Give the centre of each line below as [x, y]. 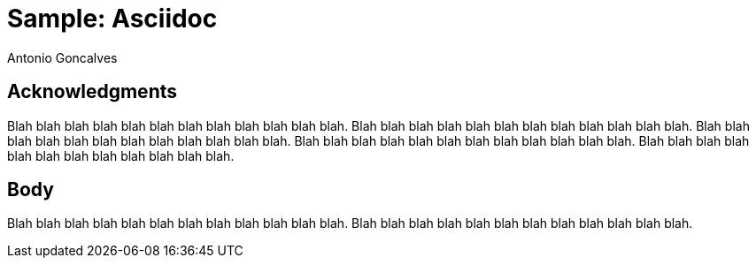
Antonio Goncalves [62, 57]
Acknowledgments [93, 92]
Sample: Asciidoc [112, 19]
